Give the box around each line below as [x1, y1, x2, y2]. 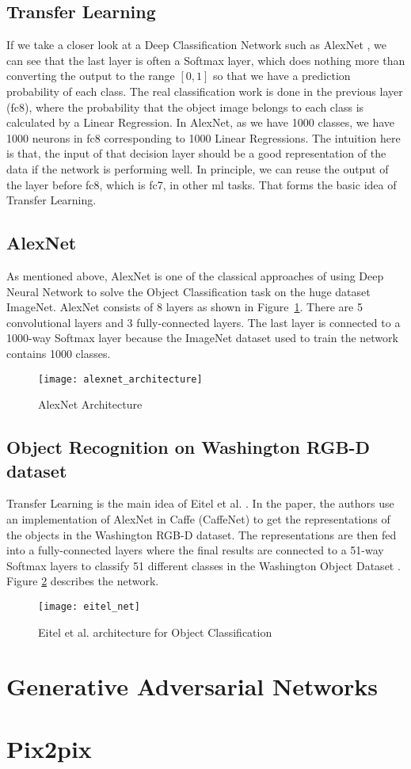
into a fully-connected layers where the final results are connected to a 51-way [6, 542, 384, 558]
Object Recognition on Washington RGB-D [6, 435, 371, 459]
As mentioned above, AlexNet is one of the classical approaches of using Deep [6, 267, 384, 284]
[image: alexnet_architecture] [38, 373, 203, 385]
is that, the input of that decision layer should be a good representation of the [6, 145, 386, 162]
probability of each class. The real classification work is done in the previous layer [6, 82, 403, 99]
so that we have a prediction [213, 67, 351, 84]
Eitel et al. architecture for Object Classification [38, 623, 272, 640]
